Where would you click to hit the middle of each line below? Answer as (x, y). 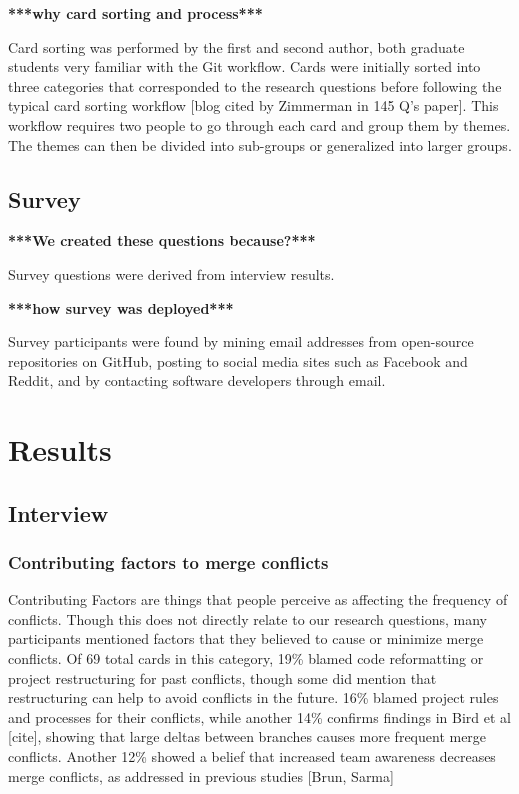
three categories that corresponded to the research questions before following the (255, 85)
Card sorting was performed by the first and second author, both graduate (236, 46)
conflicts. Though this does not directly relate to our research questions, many (247, 618)
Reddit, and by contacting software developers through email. (197, 380)
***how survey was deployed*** (121, 307)
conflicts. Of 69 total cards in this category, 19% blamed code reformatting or (246, 658)
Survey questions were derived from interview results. (171, 273)
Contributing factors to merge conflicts (168, 562)
